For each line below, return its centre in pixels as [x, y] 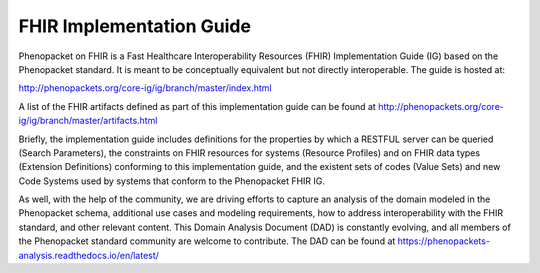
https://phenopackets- [443, 241]
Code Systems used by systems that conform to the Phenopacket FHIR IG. [171, 181]
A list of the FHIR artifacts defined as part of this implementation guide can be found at [197, 106]
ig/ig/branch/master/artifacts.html [88, 121]
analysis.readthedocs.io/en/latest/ [89, 255]
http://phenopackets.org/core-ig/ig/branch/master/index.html [145, 88]
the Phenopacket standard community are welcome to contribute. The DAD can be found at [207, 241]
